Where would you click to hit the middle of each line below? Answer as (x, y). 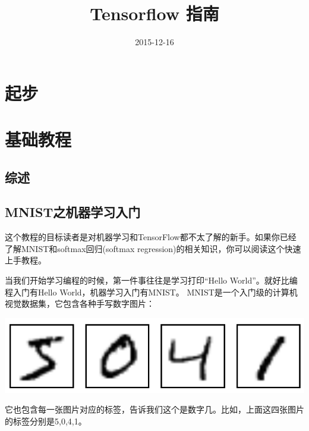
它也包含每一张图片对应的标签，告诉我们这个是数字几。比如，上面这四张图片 (154, 409)
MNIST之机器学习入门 (73, 212)
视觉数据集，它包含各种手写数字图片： (80, 303)
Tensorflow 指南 (154, 13)
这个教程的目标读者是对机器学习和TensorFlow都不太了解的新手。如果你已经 (151, 237)
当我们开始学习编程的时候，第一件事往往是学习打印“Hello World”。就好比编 (151, 280)
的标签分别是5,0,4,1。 (46, 421)
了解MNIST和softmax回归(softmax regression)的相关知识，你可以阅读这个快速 (153, 248)
